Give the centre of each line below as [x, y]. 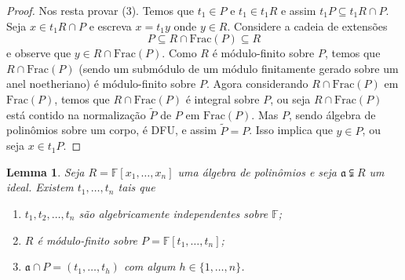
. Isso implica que [291, 130]
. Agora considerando [257, 84]
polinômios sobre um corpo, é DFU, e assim [111, 130]
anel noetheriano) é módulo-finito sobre [101, 84]
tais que [137, 187]
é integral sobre [223, 98]
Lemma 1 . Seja [46, 171]
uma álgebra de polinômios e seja [257, 171]
